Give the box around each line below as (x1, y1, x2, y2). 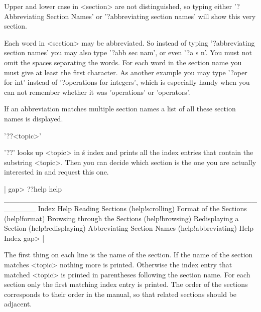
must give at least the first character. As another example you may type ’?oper (4, 67, 247, 77)
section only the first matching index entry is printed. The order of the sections (4, 279, 248, 289)
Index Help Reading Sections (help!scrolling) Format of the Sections (38, 203, 247, 214)
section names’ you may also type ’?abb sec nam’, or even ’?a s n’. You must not (4, 47, 252, 58)
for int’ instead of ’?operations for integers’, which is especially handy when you (4, 77, 250, 87)
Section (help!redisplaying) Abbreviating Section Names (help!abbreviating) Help (4, 223, 253, 233)
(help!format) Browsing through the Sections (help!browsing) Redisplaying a (4, 213, 239, 223)
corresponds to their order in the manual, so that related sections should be (4, 288, 237, 299)
